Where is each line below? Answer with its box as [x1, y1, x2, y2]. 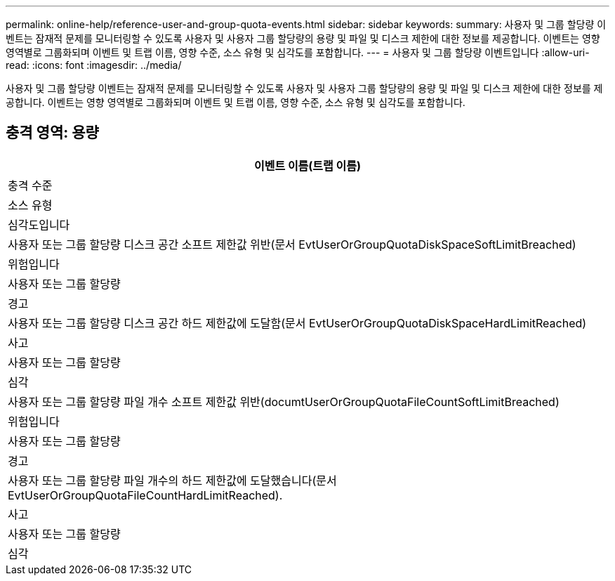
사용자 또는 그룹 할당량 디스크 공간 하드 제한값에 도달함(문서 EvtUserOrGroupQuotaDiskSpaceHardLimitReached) [8, 315, 587, 330]
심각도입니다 [8, 217, 70, 232]
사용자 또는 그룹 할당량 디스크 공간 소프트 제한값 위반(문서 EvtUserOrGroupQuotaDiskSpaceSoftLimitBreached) [8, 237, 576, 252]
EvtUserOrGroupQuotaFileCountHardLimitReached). [8, 488, 283, 502]
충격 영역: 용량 [6, 124, 99, 142]
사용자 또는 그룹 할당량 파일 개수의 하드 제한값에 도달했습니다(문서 [8, 473, 337, 488]
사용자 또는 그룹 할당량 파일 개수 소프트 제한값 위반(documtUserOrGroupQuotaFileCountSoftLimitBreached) [8, 394, 560, 409]
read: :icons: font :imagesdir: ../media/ [6, 59, 182, 71]
